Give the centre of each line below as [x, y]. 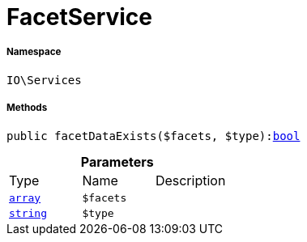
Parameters [117, 161]
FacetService [80, 17]
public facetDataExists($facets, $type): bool [153, 136]
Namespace [34, 52]
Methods [27, 108]
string [28, 213]
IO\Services [44, 80]
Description [190, 180]
